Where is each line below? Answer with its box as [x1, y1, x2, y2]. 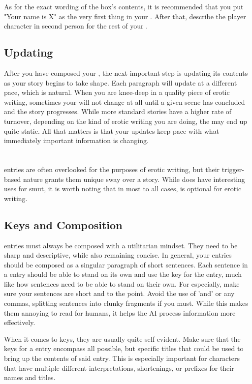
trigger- [221, 164, 244, 174]
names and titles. [4, 372, 56, 383]
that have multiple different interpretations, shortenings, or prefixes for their [4, 362, 234, 373]
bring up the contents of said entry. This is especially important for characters [4, 353, 240, 363]
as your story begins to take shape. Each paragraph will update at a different [4, 77, 237, 88]
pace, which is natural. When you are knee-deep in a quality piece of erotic [4, 87, 230, 97]
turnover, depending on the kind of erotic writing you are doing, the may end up [4, 116, 248, 126]
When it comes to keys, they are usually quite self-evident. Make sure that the [4, 333, 241, 344]
